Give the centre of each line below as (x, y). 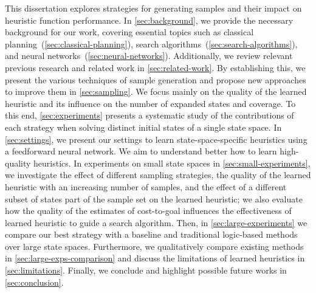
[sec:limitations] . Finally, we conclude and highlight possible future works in (146, 270)
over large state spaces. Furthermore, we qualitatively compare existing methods (154, 246)
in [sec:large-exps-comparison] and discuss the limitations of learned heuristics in (155, 258)
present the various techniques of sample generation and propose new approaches (156, 79)
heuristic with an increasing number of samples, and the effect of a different (146, 186)
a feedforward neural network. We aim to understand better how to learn (141, 151)
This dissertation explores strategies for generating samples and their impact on (153, 8)
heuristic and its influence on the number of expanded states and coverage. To (150, 103)
